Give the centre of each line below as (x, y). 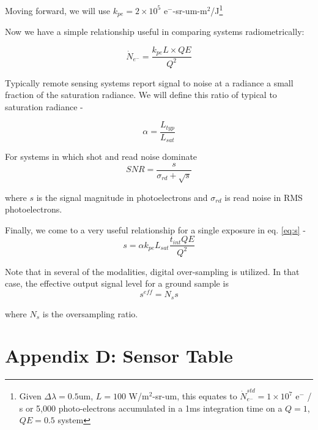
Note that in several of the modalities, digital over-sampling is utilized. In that (152, 271)
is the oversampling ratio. (90, 313)
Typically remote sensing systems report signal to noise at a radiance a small (149, 82)
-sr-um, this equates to (195, 396)
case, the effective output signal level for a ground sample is (117, 283)
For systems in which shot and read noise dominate (101, 157)
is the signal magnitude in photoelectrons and (122, 197)
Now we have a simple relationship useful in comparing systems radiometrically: (155, 32)
